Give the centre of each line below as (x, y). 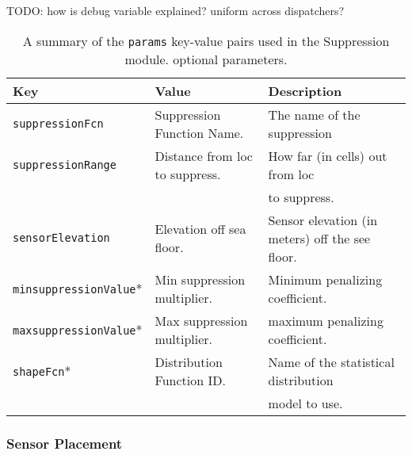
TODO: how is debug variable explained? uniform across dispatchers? (175, 10)
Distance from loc (204, 155)
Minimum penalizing (325, 279)
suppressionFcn (58, 123)
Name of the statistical (331, 361)
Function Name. (199, 132)
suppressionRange (65, 164)
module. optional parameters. (206, 59)
